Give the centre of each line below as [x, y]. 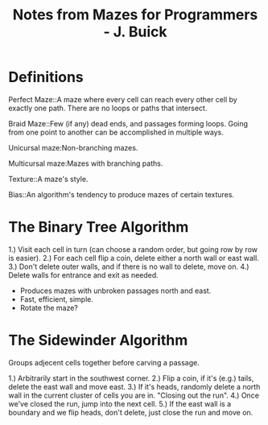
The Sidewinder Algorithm [98, 340]
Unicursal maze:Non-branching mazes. [73, 147]
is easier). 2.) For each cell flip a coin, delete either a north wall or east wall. [134, 258]
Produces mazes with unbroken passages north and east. [115, 291]
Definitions [46, 77]
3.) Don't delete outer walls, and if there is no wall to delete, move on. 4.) [129, 266]
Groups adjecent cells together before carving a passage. [104, 362]
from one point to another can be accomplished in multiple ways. [116, 132]
